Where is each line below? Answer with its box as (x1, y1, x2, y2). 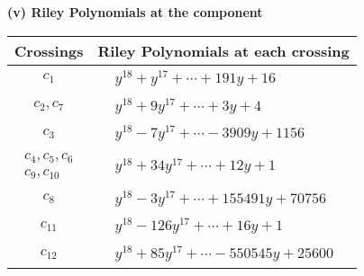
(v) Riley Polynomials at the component (7, 3, 263, 21)
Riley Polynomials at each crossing (97, 40, 350, 61)
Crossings (14, 40, 84, 61)
